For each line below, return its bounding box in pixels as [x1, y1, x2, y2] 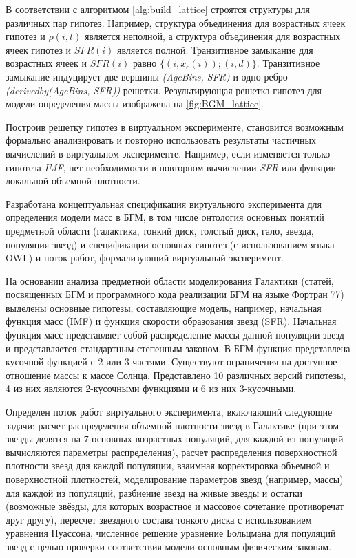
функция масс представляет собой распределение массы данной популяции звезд [6, 328, 344, 342]
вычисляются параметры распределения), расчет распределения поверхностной [6, 444, 337, 459]
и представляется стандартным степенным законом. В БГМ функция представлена [6, 341, 350, 355]
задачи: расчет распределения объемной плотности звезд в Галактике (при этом [6, 418, 339, 432]
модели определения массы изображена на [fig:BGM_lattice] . [6, 96, 264, 111]
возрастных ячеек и [6, 56, 87, 70]
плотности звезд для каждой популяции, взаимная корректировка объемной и [6, 458, 330, 473]
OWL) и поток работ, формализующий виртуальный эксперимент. [6, 250, 284, 265]
